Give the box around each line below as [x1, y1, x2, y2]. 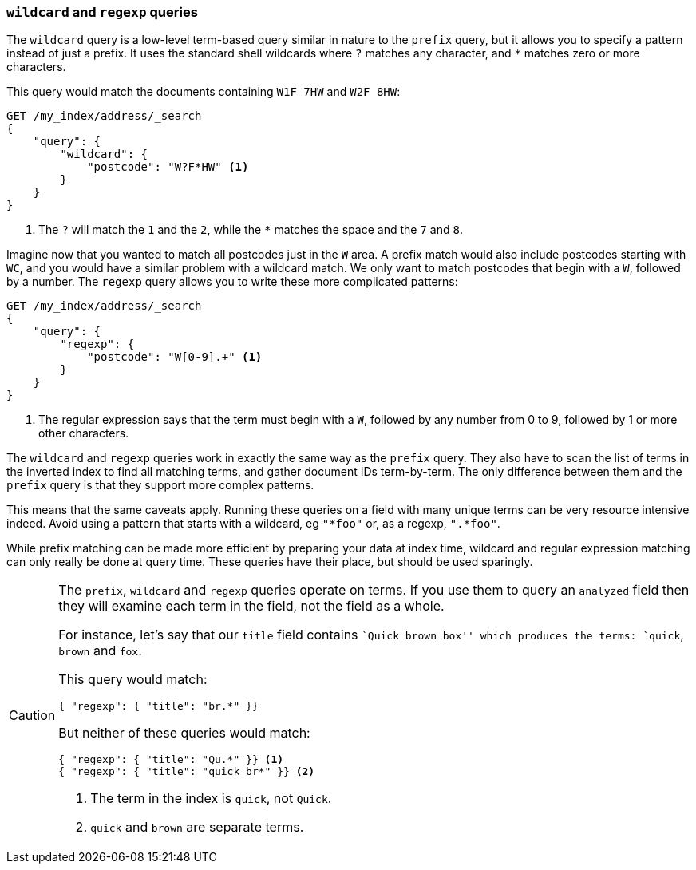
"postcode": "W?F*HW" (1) [87, 160, 249, 174]
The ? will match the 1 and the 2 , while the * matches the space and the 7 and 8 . [38, 223, 463, 237]
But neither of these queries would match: [58, 725, 310, 741]
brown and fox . [58, 643, 142, 659]
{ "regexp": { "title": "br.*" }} [58, 700, 259, 713]
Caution [9, 706, 56, 723]
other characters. [38, 426, 129, 441]
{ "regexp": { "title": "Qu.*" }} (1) [58, 753, 284, 766]
